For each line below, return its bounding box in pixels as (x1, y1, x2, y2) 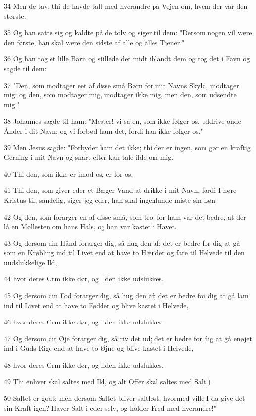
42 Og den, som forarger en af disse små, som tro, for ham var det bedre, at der (4, 211, 246, 222)
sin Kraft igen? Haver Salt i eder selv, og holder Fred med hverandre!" (4, 402, 216, 413)
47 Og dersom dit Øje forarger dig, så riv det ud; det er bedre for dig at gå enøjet (4, 333, 252, 343)
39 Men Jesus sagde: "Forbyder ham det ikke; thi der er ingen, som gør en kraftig (4, 142, 251, 152)
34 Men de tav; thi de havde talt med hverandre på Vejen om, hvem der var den (4, 1, 248, 11)
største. (4, 10, 26, 21)
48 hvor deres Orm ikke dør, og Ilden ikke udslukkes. (4, 360, 164, 370)
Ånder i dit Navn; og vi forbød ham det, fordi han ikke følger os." (4, 125, 203, 136)
